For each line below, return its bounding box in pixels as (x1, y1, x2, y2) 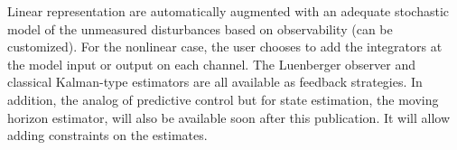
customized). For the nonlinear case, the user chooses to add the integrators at (7, 37, 443, 56)
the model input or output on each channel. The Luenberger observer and (7, 54, 415, 73)
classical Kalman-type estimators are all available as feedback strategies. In (7, 72, 423, 91)
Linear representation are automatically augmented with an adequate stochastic (7, 2, 450, 20)
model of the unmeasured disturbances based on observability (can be (7, 19, 393, 38)
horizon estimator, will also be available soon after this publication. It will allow (7, 108, 451, 127)
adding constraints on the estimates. (7, 126, 208, 145)
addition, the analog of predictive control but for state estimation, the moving (7, 89, 439, 108)
